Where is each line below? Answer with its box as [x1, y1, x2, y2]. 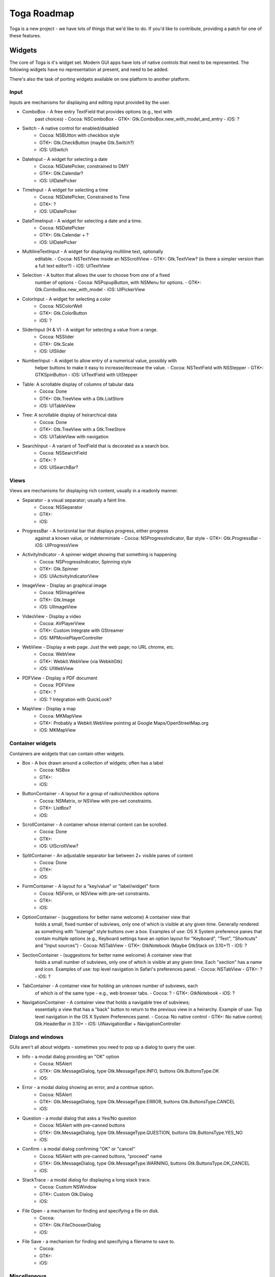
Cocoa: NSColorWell [39, 303, 82, 309]
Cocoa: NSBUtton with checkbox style [39, 132, 120, 138]
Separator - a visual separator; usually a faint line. [22, 497, 127, 503]
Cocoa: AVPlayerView [39, 620, 85, 626]
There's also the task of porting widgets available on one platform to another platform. [9, 76, 190, 82]
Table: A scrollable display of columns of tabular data [22, 381, 134, 387]
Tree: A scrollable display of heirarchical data [22, 412, 117, 418]
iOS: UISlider [39, 348, 66, 354]
